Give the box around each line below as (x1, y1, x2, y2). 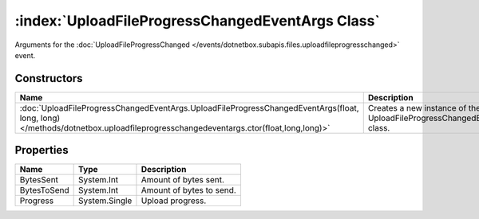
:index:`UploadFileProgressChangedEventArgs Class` (14, 12, 381, 29)
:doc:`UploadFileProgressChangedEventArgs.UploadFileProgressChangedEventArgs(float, (19, 102, 359, 113)
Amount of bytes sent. (141, 174, 225, 186)
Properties (14, 143, 69, 157)
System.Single (78, 195, 133, 206)
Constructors (14, 72, 83, 85)
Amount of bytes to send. (141, 185, 237, 196)
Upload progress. (141, 195, 207, 206)
